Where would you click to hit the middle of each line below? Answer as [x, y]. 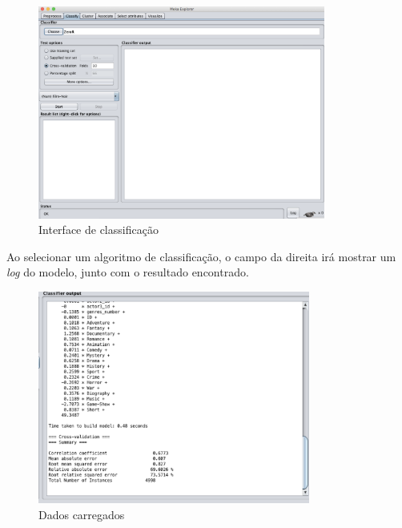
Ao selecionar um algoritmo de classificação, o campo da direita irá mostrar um [201, 256]
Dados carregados [82, 515]
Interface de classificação [98, 230]
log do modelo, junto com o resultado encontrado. [128, 272]
